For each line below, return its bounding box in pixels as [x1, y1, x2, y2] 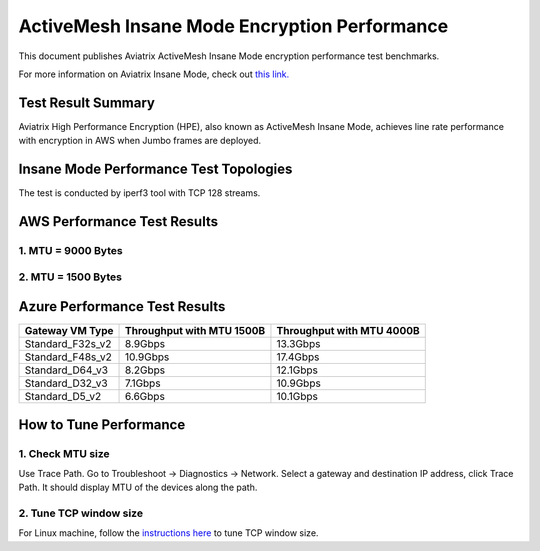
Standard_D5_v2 [24, 390, 102, 404]
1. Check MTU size [18, 446, 110, 460]
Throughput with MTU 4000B [276, 324, 420, 338]
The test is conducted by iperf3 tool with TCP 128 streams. [18, 187, 261, 199]
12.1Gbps [276, 363, 319, 377]
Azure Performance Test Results [18, 298, 226, 315]
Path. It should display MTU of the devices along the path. [18, 481, 258, 494]
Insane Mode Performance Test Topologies [18, 161, 293, 178]
